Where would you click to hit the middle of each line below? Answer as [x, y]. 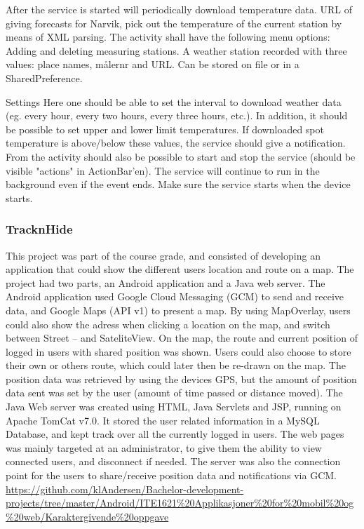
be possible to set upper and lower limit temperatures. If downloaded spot [165, 129]
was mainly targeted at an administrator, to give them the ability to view [164, 447]
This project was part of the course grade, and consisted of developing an [163, 255]
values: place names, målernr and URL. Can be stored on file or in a [153, 64]
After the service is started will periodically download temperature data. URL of [179, 9]
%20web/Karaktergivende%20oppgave [87, 516]
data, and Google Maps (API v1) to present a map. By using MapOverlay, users [178, 310]
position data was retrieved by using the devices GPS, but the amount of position [181, 379]
